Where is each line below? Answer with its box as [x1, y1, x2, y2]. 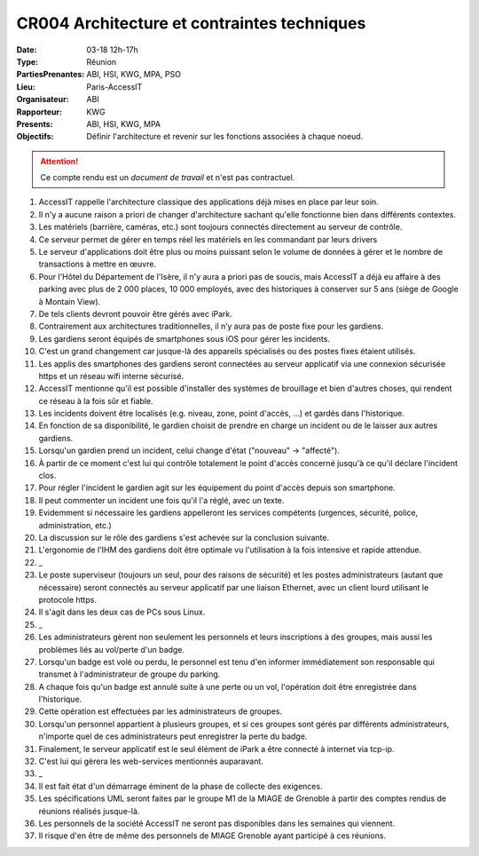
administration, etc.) [38, 519, 113, 530]
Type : [16, 56, 39, 67]
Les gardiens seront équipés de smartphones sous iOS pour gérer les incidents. [38, 333, 330, 344]
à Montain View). [38, 296, 101, 306]
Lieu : [16, 81, 35, 92]
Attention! [40, 155, 79, 166]
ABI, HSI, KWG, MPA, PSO [86, 69, 182, 80]
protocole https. [38, 594, 98, 605]
